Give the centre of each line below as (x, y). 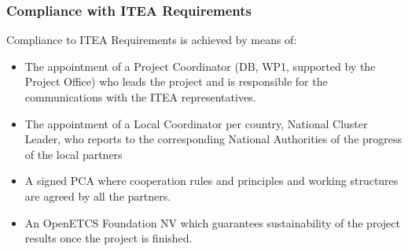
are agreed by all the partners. (98, 196)
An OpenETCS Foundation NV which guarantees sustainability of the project (212, 222)
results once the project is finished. (108, 238)
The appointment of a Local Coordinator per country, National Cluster (196, 123)
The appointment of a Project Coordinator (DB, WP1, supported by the (200, 66)
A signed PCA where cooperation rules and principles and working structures (211, 181)
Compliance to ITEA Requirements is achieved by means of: (152, 40)
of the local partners (74, 154)
